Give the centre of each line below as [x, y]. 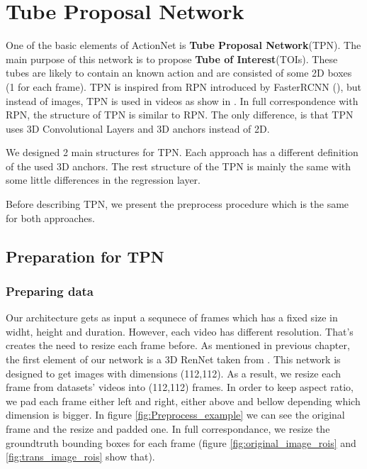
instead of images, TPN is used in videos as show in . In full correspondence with [182, 100]
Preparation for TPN [85, 256]
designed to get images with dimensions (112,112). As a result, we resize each [174, 373]
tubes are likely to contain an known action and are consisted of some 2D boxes [179, 73]
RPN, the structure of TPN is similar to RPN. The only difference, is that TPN [180, 115]
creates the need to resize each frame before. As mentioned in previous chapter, [178, 345]
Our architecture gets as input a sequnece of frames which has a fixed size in [172, 318]
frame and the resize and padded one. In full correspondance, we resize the [168, 429]
